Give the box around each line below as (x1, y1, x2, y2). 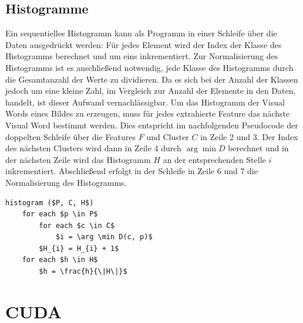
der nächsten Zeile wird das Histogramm (5, 153, 151, 165)
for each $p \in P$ (22, 210, 98, 219)
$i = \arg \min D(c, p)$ (55, 233, 153, 242)
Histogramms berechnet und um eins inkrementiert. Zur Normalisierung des (5, 50, 278, 62)
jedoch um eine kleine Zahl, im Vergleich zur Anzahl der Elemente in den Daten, (5, 84, 296, 97)
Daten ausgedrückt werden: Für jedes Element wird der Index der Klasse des (5, 38, 282, 50)
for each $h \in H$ (22, 256, 98, 264)
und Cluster (146, 130, 189, 142)
